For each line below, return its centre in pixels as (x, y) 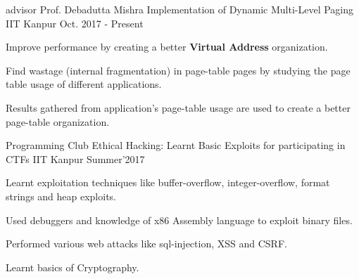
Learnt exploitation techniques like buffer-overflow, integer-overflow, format (168, 182)
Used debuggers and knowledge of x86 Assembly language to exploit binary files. (179, 220)
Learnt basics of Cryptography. (73, 267)
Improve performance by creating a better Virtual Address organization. (167, 47)
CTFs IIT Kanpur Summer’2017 (75, 158)
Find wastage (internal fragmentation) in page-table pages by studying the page (178, 70)
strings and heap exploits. (61, 196)
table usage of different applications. (84, 84)
